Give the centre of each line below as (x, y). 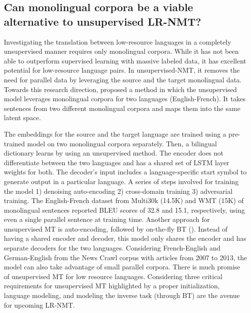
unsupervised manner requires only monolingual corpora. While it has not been (121, 51)
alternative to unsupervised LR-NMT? (103, 21)
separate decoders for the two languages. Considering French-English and (112, 248)
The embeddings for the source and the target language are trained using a (115, 133)
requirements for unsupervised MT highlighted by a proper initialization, (112, 286)
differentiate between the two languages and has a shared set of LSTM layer (117, 162)
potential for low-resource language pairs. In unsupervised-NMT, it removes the (122, 70)
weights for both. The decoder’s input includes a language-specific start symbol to (125, 172)
